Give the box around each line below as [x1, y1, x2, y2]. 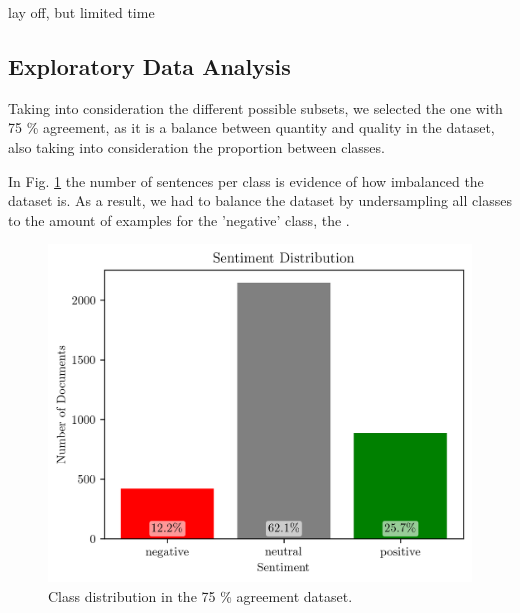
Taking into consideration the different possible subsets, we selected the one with [8, 97, 503, 118]
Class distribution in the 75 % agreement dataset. [48, 585, 353, 606]
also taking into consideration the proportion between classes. [8, 136, 385, 157]
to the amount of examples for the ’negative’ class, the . [8, 209, 350, 230]
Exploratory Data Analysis [8, 50, 291, 81]
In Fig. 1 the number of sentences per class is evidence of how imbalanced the [8, 170, 484, 191]
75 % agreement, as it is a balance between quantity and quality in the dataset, [8, 117, 495, 138]
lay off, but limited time [8, 2, 155, 22]
